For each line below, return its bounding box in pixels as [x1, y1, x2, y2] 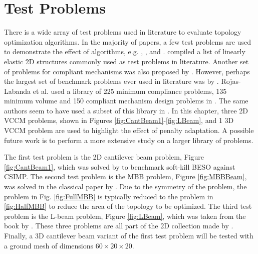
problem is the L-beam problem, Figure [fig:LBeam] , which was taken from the [4, 210, 246, 221]
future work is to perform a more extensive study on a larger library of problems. [4, 135, 253, 145]
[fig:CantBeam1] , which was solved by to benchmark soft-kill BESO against [4, 161, 235, 172]
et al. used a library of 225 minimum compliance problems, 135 [33, 85, 227, 96]
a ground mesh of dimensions [4, 240, 93, 250]
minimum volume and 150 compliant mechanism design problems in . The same [4, 95, 248, 106]
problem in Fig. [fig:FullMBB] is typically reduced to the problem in [4, 191, 213, 201]
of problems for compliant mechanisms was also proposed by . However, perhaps [4, 66, 250, 76]
